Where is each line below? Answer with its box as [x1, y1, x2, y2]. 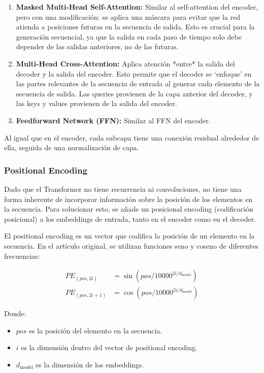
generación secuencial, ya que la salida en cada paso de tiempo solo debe [16, 31, 242, 42]
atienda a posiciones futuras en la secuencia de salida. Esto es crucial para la [16, 21, 255, 32]
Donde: [4, 308, 26, 319]
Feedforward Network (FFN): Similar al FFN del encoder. [16, 115, 211, 125]
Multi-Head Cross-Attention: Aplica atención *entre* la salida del [16, 58, 235, 69]
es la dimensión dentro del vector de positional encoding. [21, 342, 197, 353]
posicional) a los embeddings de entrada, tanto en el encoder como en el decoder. [4, 213, 256, 224]
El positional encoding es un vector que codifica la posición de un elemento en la [4, 230, 255, 241]
